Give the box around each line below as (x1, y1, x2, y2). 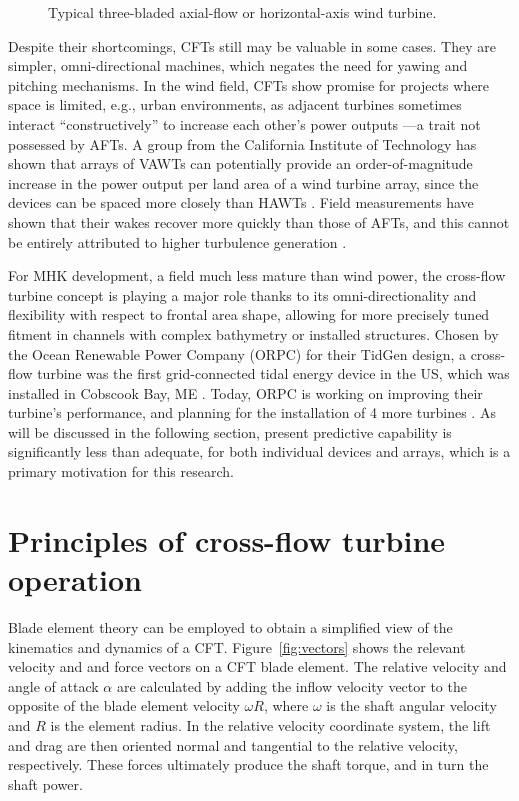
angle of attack (8, 675, 99, 696)
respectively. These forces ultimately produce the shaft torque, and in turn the (8, 754, 489, 775)
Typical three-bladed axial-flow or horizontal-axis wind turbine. (48, 2, 437, 22)
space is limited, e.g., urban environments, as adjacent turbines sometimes (8, 94, 462, 115)
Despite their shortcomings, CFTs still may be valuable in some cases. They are (8, 35, 496, 56)
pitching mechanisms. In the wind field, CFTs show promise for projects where (8, 74, 490, 95)
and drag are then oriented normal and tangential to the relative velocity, (8, 734, 458, 755)
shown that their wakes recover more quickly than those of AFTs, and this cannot (8, 211, 510, 232)
